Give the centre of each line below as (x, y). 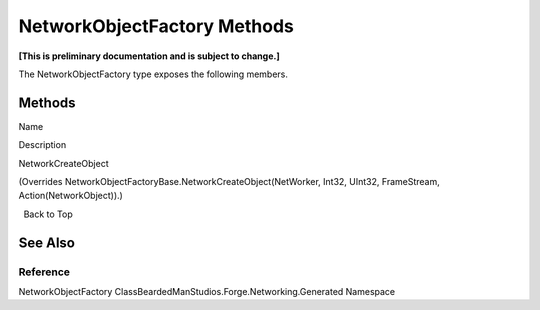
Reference (44, 272)
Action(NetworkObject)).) (71, 196)
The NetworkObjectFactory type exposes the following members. (153, 74)
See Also (46, 242)
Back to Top (48, 214)
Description (42, 145)
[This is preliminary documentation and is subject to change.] (149, 56)
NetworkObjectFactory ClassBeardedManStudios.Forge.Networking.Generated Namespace (207, 291)
